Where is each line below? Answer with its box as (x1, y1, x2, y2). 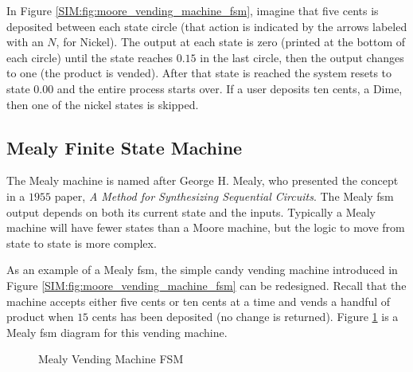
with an (6, 33, 44, 50)
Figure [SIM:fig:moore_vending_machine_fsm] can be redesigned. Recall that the (6, 276, 407, 293)
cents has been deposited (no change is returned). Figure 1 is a (92, 308, 399, 325)
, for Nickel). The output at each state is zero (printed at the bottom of (56, 33, 406, 50)
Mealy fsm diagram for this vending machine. (6, 323, 228, 340)
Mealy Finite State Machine (6, 135, 243, 159)
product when (6, 308, 74, 325)
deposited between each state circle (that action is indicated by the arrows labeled (6, 18, 407, 34)
